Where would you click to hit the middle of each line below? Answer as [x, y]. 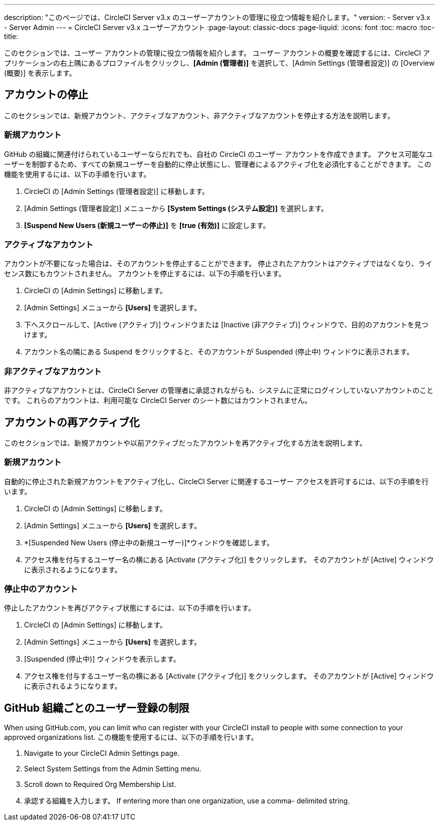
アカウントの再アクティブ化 [72, 422]
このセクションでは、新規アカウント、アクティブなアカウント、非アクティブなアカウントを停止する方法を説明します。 [199, 115]
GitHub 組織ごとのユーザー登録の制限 [97, 708]
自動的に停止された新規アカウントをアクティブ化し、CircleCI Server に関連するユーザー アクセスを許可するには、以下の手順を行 [216, 481]
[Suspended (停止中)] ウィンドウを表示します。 [102, 659]
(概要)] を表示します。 [40, 73]
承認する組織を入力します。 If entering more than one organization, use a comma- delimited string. [187, 801]
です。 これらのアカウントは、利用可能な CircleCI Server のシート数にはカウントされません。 [158, 400]
